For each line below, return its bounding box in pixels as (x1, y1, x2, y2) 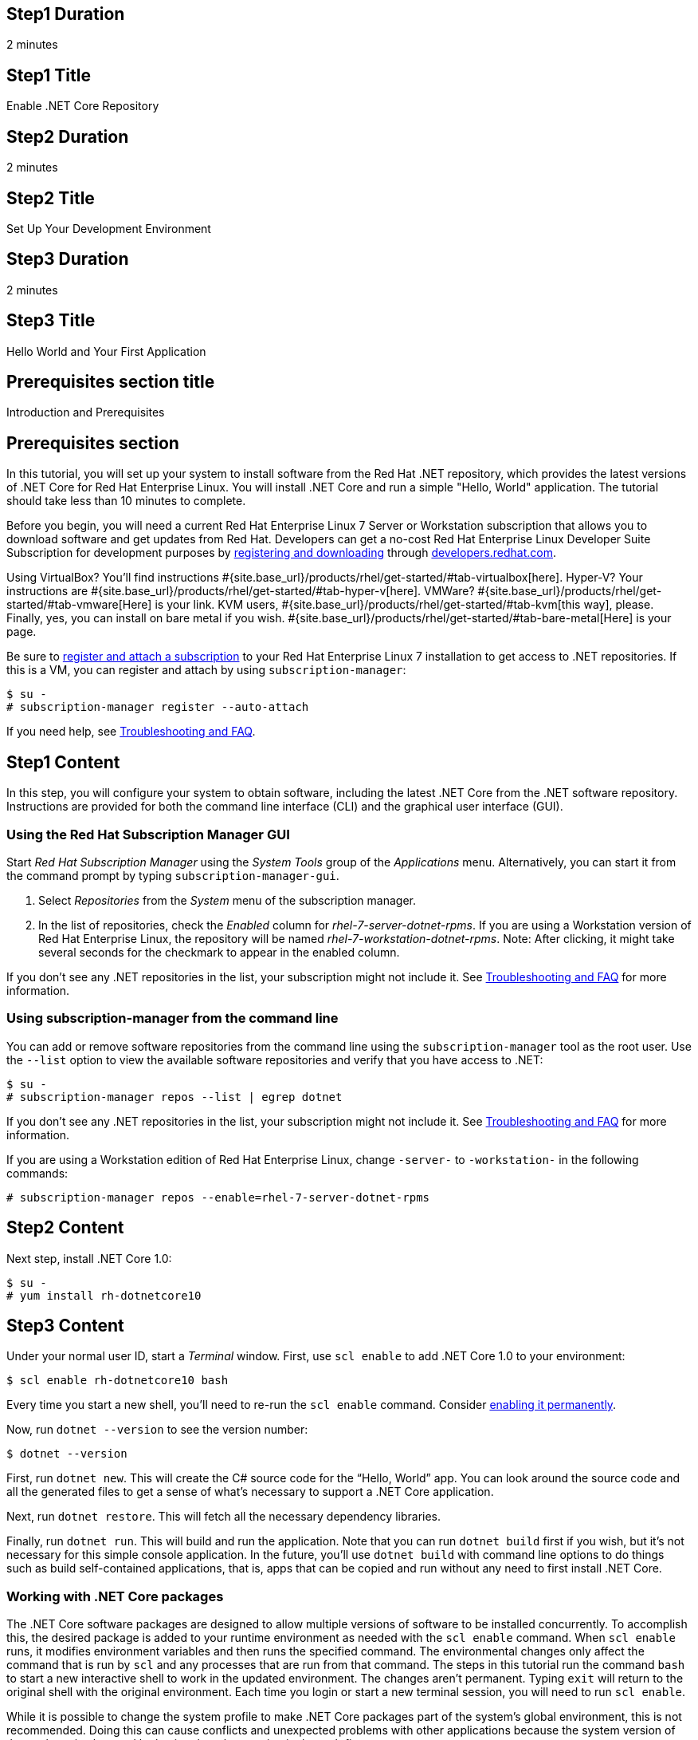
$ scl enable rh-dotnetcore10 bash (6, 1374, 229, 1387)
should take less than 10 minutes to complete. (6, 494, 246, 508)
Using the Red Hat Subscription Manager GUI (6, 826, 290, 842)
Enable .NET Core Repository (6, 99, 159, 113)
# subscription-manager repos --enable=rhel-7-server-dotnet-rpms (6, 1190, 430, 1204)
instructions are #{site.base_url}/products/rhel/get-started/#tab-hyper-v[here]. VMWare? (6, 584, 475, 598)
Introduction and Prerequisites (6, 405, 165, 420)
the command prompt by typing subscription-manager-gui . (6, 868, 339, 882)
